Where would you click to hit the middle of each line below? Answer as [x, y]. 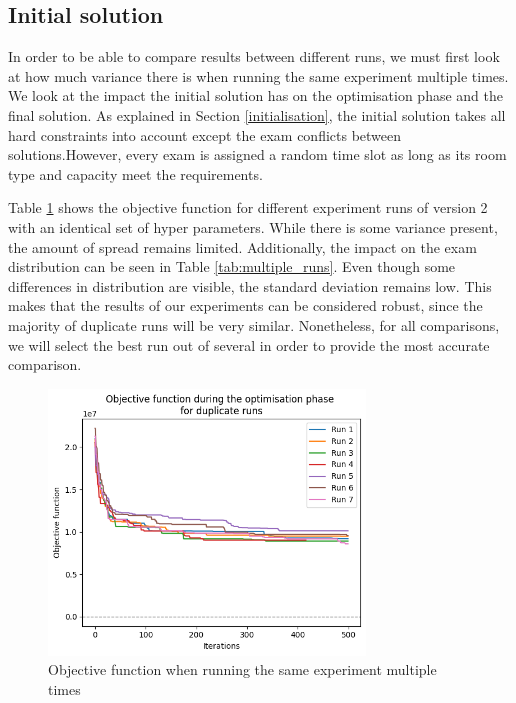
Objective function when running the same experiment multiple [242, 669]
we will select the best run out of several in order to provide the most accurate [249, 344]
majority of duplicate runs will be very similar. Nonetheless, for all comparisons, [254, 324]
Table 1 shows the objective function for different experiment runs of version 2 [248, 207]
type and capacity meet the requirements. [135, 173]
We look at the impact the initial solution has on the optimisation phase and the [255, 95]
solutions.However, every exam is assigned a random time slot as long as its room [257, 154]
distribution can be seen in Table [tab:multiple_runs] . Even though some [232, 266]
